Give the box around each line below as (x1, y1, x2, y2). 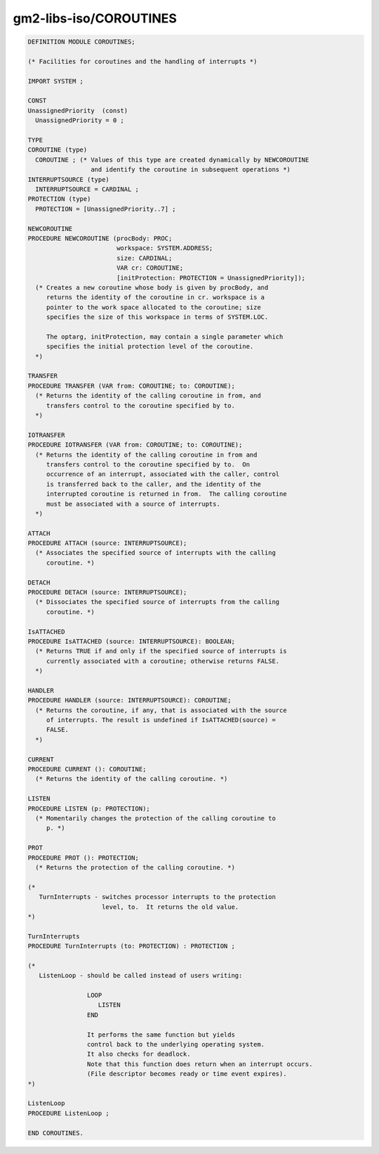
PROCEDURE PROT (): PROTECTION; (27, 853, 140, 862)
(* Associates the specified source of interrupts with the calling (35, 549, 277, 557)
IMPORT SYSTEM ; (27, 77, 84, 85)
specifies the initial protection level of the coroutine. (46, 343, 254, 350)
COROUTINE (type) (27, 146, 88, 154)
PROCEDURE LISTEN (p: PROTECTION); (27, 804, 150, 813)
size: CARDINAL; (116, 254, 173, 262)
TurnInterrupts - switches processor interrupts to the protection (39, 893, 277, 901)
